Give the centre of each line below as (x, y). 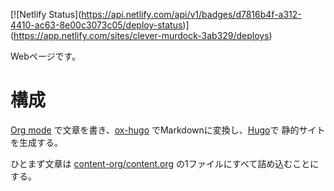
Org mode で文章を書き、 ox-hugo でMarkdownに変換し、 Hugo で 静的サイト (168, 130)
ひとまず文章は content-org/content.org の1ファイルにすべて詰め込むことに (165, 163)
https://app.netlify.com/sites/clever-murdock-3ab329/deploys (141, 35)
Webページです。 (46, 56)
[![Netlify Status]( (46, 14)
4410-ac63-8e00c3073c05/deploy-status (96, 25)
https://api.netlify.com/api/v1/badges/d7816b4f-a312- (191, 14)
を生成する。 (36, 142)
